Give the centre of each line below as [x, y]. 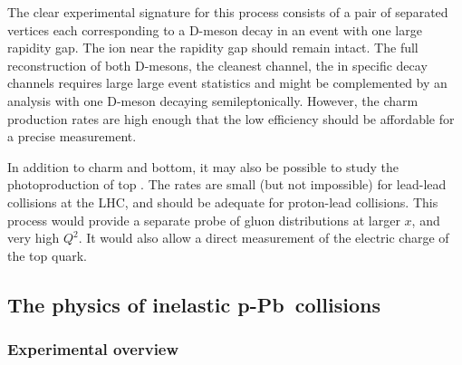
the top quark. [47, 255]
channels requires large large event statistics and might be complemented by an [227, 83]
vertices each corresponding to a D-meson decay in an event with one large [215, 29]
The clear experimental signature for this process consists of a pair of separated [228, 12]
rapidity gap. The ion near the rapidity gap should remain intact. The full [213, 48]
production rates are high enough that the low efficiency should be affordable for [231, 118]
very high [34, 238]
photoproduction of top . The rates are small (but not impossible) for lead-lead [227, 184]
